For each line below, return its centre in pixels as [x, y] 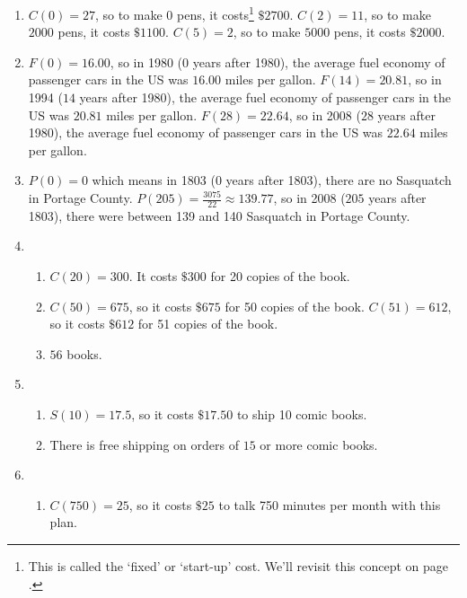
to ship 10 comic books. [302, 413]
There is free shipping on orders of [144, 444]
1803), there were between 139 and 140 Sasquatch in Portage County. [219, 215]
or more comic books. [319, 444]
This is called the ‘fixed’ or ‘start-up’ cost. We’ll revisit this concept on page [238, 565]
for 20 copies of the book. [280, 276]
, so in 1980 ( [146, 62]
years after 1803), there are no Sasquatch [339, 180]
